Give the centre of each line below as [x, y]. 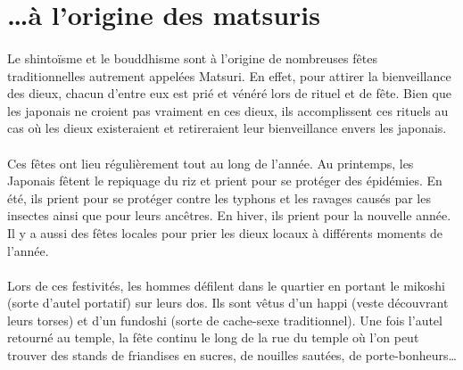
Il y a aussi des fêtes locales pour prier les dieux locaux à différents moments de [225, 232]
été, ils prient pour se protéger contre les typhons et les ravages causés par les [219, 197]
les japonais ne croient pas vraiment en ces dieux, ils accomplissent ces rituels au [228, 110]
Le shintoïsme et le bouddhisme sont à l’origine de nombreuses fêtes [192, 58]
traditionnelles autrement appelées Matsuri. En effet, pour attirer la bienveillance [229, 75]
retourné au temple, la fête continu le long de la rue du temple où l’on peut [213, 337]
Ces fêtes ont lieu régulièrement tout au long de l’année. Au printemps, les [211, 163]
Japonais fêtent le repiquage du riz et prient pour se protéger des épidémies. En [225, 181]
